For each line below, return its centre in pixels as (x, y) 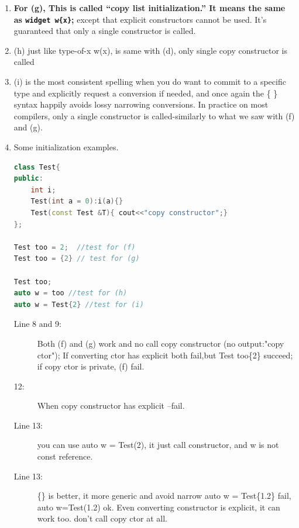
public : (28, 179)
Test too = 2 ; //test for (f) (75, 247)
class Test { (37, 167)
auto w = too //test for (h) (71, 293)
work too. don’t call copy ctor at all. (102, 518)
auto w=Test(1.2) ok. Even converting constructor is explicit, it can (159, 507)
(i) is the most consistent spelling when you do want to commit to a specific (150, 82)
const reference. (65, 456)
